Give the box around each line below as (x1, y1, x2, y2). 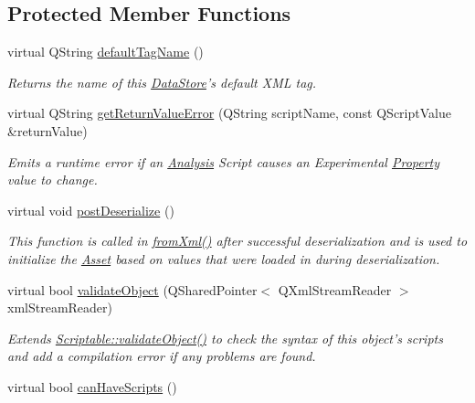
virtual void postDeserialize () (7, 200, 174, 219)
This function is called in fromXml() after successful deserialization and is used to (7, 231, 468, 250)
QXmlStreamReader (278, 280, 392, 299)
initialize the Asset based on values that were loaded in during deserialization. (7, 249, 440, 268)
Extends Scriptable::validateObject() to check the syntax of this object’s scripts (7, 328, 443, 347)
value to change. (7, 170, 98, 189)
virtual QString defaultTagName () (7, 42, 204, 61)
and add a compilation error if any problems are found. (7, 346, 316, 366)
